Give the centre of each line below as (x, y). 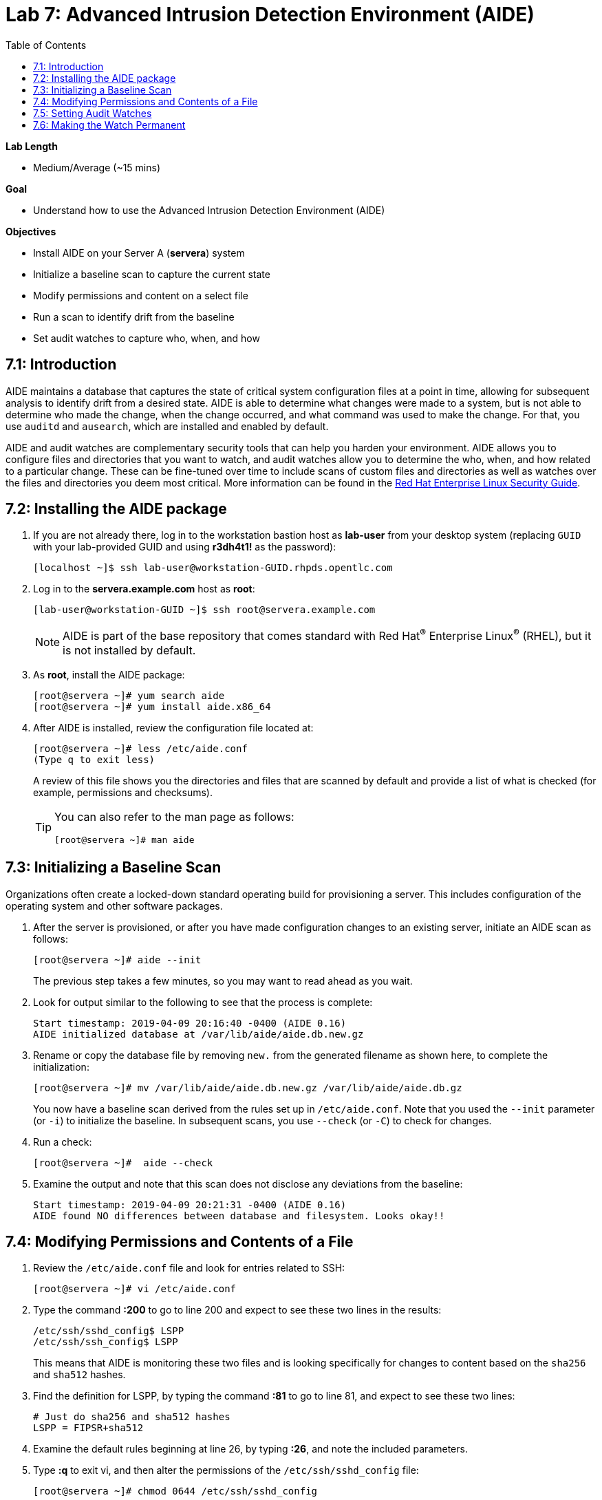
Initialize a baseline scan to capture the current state (152, 274)
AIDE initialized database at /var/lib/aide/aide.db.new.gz (198, 1034)
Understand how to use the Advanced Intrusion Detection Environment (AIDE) (209, 210)
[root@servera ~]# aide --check (123, 1162)
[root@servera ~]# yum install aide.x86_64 (152, 706)
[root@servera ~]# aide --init (117, 960)
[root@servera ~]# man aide (125, 839)
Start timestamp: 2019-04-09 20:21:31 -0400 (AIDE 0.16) (190, 1204)
